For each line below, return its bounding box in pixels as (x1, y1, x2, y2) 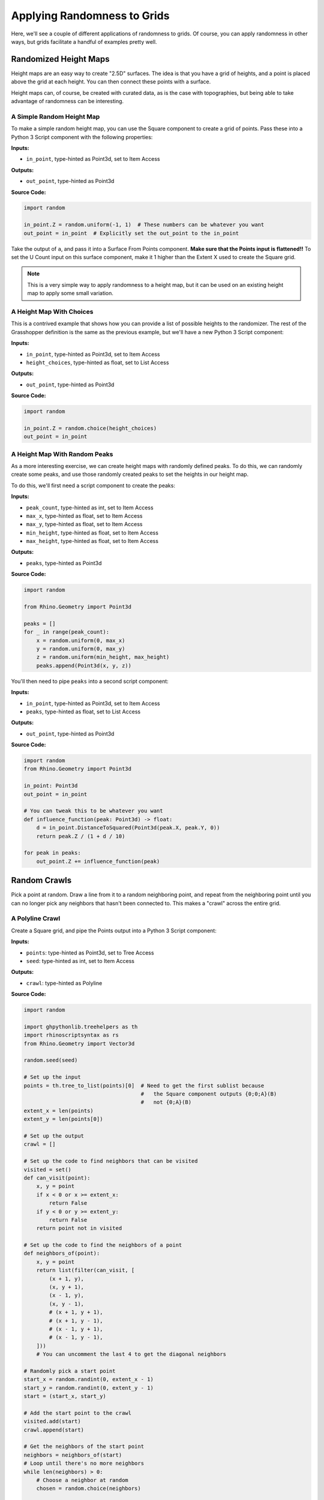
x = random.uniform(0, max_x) (36, 637, 125, 644)
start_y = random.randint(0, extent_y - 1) (23, 1384, 154, 1391)
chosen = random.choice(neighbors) (36, 1485, 141, 1492)
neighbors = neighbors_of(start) (23, 1451, 122, 1458)
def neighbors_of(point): (23, 1250, 100, 1257)
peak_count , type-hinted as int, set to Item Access (26, 504, 154, 511)
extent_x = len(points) (23, 1107, 94, 1114)
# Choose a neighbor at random (36, 1477, 128, 1483)
